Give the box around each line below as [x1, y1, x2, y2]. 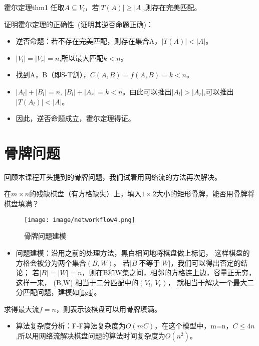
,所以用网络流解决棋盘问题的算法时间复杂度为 [16, 330, 165, 341]
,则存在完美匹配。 [143, 2, 201, 12]
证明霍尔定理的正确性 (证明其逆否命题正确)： [4, 19, 153, 29]
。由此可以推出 [122, 86, 172, 96]
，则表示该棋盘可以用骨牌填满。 [56, 303, 161, 314]
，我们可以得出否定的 [170, 257, 241, 268]
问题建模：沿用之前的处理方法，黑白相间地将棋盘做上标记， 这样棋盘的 [16, 247, 250, 258]
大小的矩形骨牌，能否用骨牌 [156, 188, 247, 199]
